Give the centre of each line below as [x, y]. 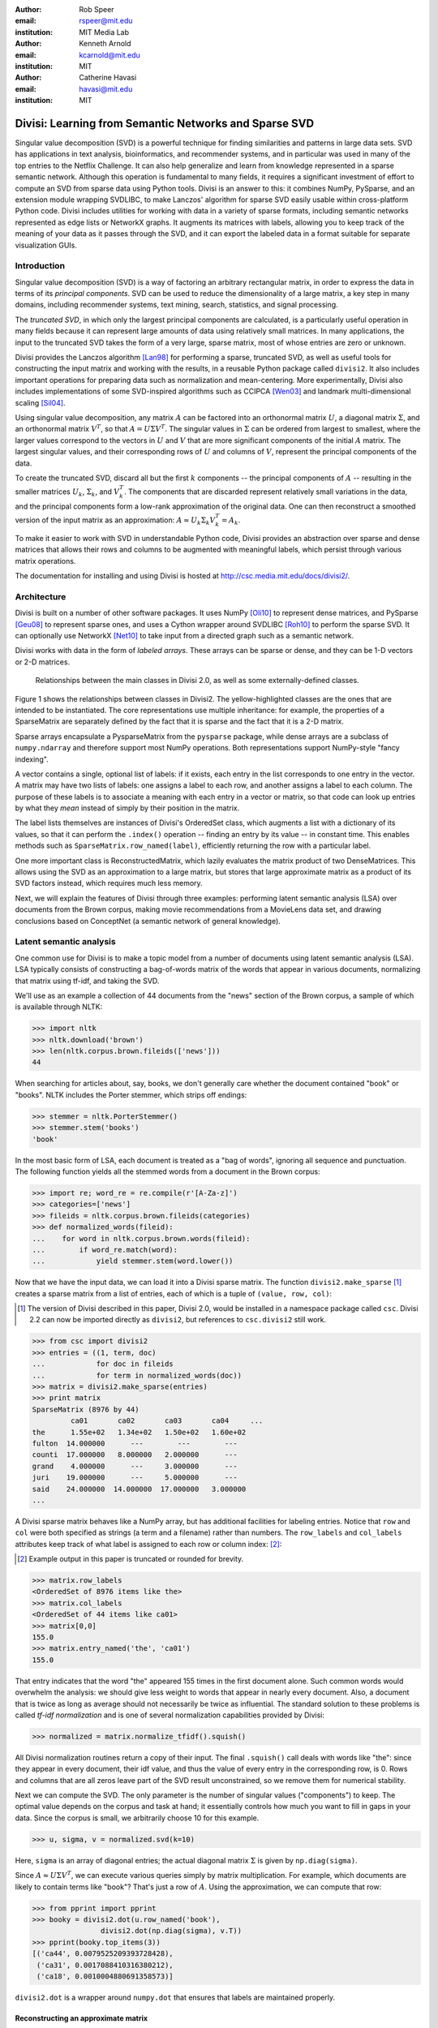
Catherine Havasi [108, 78]
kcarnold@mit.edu [110, 55]
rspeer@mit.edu [106, 21]
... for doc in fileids [103, 1364]
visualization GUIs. [46, 245]
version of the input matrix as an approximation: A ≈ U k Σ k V [115, 521]
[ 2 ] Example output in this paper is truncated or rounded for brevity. [131, 1559]
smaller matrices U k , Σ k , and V [67, 492]
